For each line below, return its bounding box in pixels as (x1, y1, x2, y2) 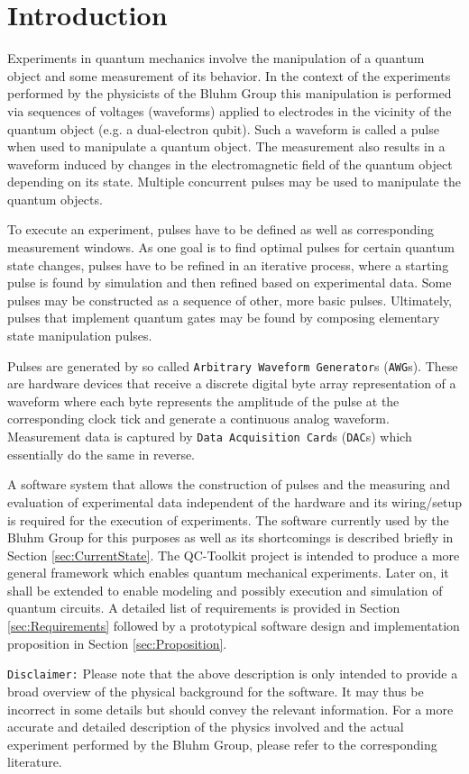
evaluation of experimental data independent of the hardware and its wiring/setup (7, 492, 462, 511)
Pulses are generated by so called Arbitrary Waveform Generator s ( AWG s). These (7, 356, 458, 375)
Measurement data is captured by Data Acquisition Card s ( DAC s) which (7, 427, 412, 446)
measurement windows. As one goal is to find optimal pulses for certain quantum (7, 238, 455, 257)
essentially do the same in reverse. (7, 444, 196, 463)
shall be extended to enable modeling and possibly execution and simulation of (7, 580, 443, 599)
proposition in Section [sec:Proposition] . (7, 633, 227, 652)
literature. (7, 752, 62, 771)
